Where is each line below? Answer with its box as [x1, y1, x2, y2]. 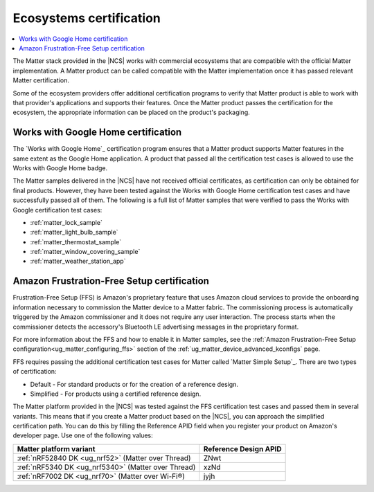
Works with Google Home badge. [12, 163, 108, 172]
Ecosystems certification [12, 10, 161, 26]
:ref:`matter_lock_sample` [30, 218, 103, 226]
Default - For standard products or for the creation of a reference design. [30, 380, 239, 388]
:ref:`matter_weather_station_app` [30, 257, 126, 266]
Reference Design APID [203, 444, 282, 453]
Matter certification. [12, 76, 69, 84]
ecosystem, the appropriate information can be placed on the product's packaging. [12, 108, 251, 117]
